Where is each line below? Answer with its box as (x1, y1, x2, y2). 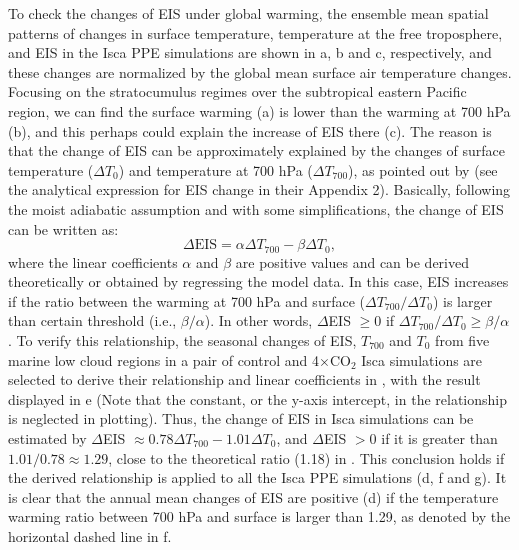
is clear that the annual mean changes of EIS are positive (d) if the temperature (8, 486, 499, 507)
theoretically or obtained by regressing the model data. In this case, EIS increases (8, 271, 509, 292)
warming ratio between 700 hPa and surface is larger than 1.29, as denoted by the (8, 506, 511, 527)
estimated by (8, 427, 87, 448)
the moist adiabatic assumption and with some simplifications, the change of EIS (8, 198, 504, 219)
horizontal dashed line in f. (8, 525, 172, 546)
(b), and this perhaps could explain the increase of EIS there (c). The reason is (8, 120, 492, 141)
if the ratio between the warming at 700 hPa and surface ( (8, 290, 365, 311)
